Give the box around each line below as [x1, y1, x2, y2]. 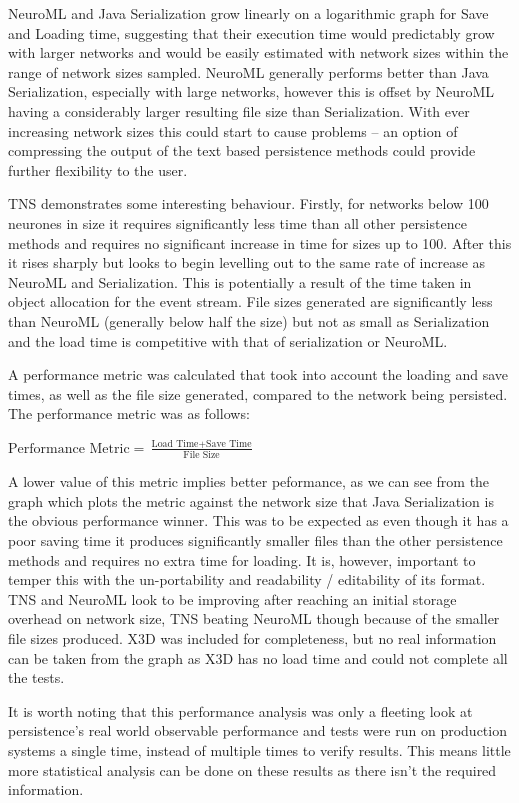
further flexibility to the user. [8, 159, 188, 180]
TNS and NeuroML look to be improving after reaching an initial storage [8, 588, 457, 609]
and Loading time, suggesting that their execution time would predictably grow [8, 22, 495, 43]
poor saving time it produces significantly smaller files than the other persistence [8, 529, 503, 550]
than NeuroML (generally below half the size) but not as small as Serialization [8, 310, 490, 331]
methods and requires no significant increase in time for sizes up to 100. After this [8, 232, 512, 253]
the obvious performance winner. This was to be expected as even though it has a [8, 510, 509, 531]
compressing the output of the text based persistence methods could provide [8, 140, 476, 161]
